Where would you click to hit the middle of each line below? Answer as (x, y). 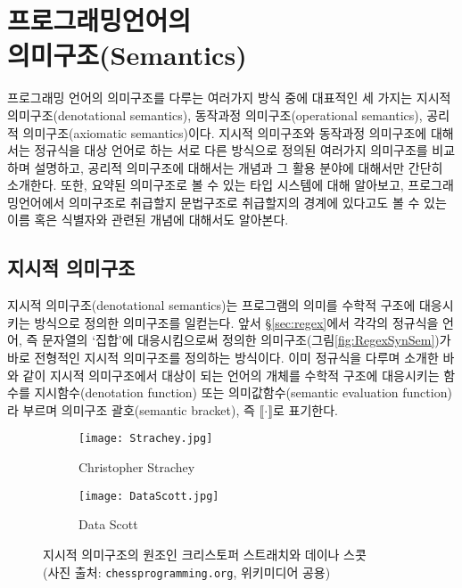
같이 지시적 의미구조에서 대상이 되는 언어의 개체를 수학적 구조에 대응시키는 (231, 375)
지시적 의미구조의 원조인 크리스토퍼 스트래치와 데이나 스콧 (205, 554)
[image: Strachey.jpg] (146, 439)
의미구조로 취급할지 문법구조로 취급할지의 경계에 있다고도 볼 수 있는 (258, 202)
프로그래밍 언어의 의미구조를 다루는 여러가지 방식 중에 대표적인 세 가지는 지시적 (229, 98)
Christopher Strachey (137, 467)
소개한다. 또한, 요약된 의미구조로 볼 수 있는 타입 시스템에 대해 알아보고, (206, 185)
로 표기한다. (305, 409)
